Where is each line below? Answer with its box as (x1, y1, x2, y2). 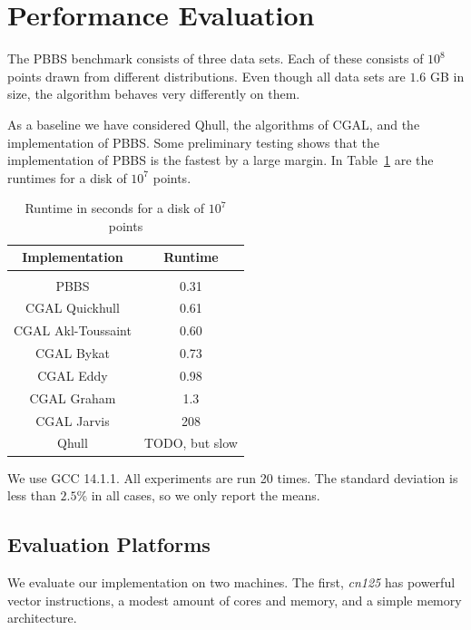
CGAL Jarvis (35, 411, 110, 430)
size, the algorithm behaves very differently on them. (7, 84, 300, 103)
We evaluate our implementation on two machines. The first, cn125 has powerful (7, 572, 456, 591)
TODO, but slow (143, 433, 238, 452)
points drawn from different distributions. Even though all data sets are (7, 66, 406, 85)
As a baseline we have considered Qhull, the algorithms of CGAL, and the (7, 114, 420, 133)
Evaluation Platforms (7, 530, 211, 558)
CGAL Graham (29, 388, 116, 407)
